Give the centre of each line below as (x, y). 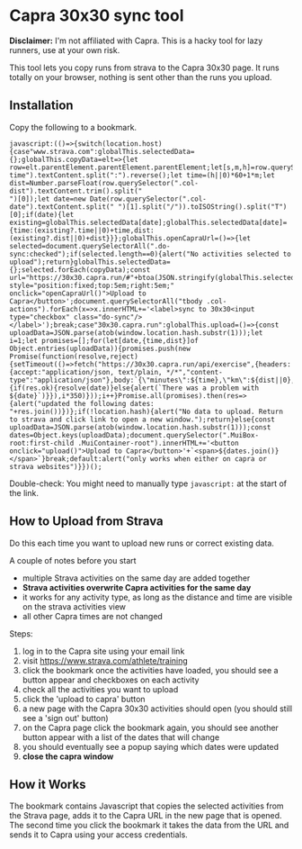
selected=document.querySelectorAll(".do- (90, 246)
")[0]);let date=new (48, 199)
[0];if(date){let (42, 214)
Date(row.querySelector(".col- (148, 199)
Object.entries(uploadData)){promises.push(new (100, 348)
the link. (24, 492)
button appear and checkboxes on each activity (111, 680)
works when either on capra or (209, 459)
